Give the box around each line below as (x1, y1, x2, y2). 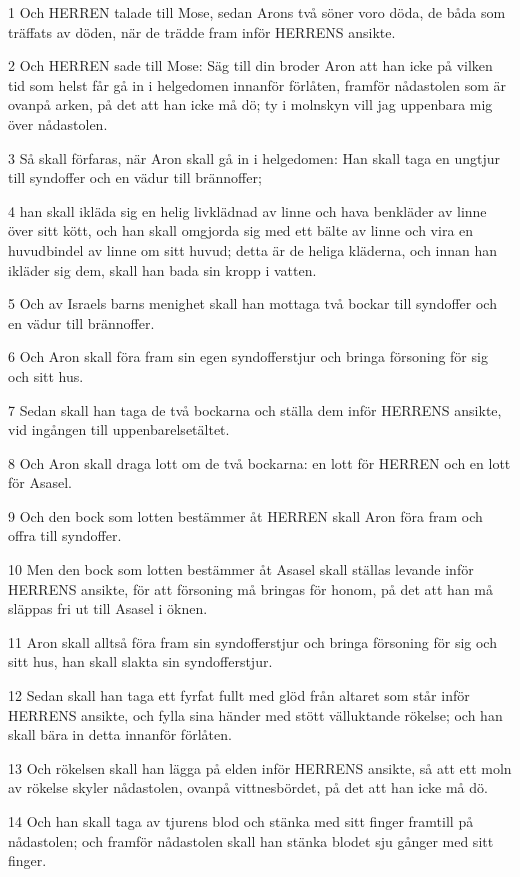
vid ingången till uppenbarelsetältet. (8, 419, 230, 440)
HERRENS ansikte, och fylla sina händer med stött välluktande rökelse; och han (8, 704, 503, 725)
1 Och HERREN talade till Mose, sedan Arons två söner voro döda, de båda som (8, 2, 506, 22)
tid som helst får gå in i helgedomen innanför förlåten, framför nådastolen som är (8, 74, 506, 95)
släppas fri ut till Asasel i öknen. (8, 598, 208, 619)
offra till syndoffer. (8, 525, 122, 546)
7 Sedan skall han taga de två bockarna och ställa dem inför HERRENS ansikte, (8, 399, 502, 420)
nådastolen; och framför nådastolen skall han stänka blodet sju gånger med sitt (8, 830, 494, 851)
